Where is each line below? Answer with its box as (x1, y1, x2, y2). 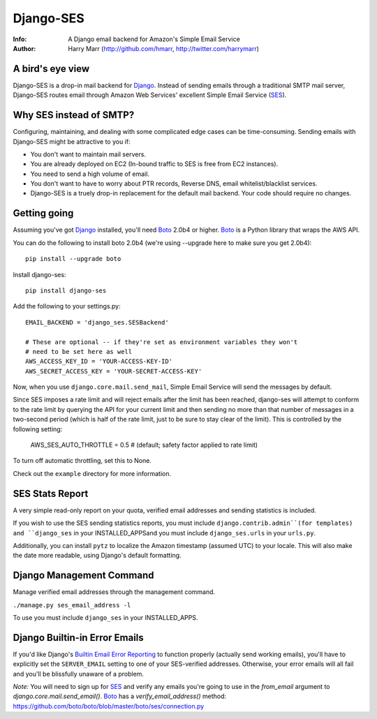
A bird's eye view (13, 63, 90, 75)
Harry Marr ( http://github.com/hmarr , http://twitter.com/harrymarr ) (68, 44, 260, 52)
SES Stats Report (13, 487, 89, 499)
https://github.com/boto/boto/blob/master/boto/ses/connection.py (13, 702, 205, 710)
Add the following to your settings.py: (13, 302, 121, 311)
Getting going (13, 207, 74, 219)
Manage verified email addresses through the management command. (13, 588, 216, 596)
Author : (13, 44, 36, 52)
